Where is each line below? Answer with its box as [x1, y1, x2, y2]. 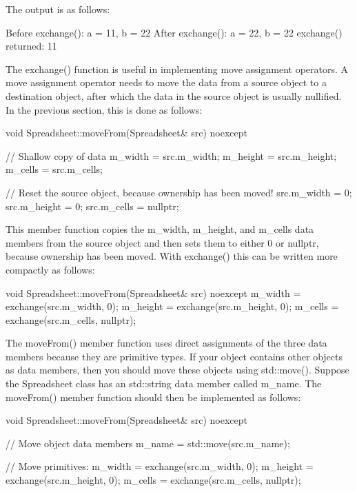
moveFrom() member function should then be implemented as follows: [6, 389, 301, 404]
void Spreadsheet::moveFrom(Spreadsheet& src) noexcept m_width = [6, 285, 301, 300]
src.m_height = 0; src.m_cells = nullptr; [6, 198, 179, 213]
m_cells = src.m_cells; [6, 162, 103, 176]
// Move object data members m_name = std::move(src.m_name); [6, 435, 290, 450]
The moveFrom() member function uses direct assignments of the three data [6, 336, 327, 350]
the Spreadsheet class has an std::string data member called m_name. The [6, 376, 322, 391]
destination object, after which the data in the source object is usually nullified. [6, 88, 342, 103]
